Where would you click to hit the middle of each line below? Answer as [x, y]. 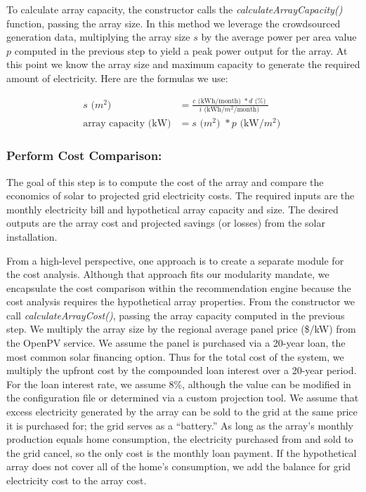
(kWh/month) [219, 101]
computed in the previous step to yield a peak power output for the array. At [181, 50]
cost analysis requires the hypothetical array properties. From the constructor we [181, 301]
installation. [32, 236]
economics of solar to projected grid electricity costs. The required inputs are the [181, 195]
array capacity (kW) [127, 124]
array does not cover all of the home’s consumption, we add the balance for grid [179, 466]
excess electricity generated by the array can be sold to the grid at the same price [182, 412]
